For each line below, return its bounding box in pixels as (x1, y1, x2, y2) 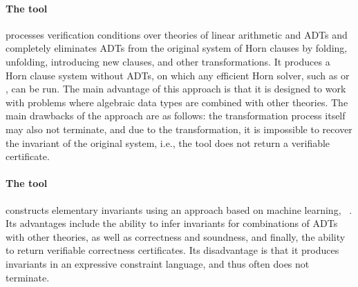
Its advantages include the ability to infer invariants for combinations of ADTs (6, 216, 338, 230)
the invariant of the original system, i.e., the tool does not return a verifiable (6, 135, 330, 150)
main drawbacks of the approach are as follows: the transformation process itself (6, 108, 346, 123)
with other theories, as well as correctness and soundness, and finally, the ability (6, 229, 346, 244)
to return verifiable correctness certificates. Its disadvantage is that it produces (6, 243, 339, 257)
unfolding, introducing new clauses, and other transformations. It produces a (6, 54, 330, 68)
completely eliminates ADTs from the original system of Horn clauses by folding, (6, 41, 348, 55)
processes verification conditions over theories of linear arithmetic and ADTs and (6, 27, 348, 41)
